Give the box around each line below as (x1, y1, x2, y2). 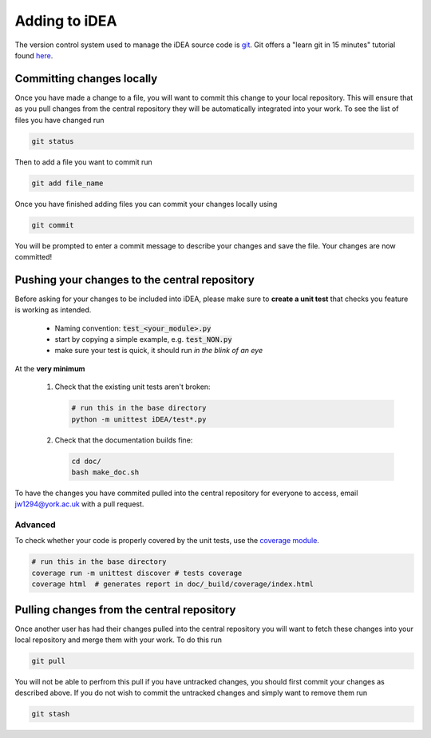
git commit (31, 220, 74, 229)
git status (31, 137, 74, 145)
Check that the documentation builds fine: (54, 435, 193, 445)
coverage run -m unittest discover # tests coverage (31, 568, 243, 577)
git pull (31, 657, 66, 666)
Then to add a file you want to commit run (14, 157, 153, 167)
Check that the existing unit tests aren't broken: (54, 382, 211, 391)
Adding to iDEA (14, 12, 117, 30)
